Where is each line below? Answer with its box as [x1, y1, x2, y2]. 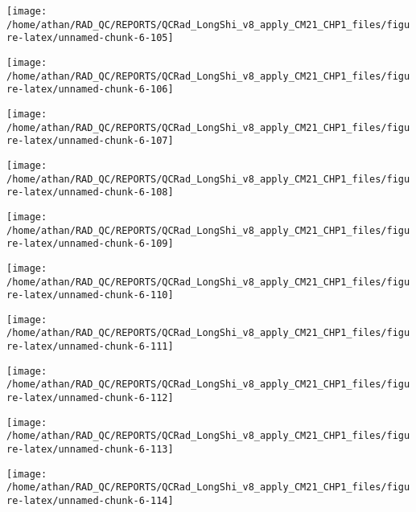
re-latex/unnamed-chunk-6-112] [6, 392, 174, 404]
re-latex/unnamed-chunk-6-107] [6, 135, 174, 147]
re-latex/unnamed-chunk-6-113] [6, 444, 174, 456]
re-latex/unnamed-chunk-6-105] [6, 32, 174, 44]
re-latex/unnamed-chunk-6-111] [6, 341, 174, 353]
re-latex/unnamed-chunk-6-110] [6, 289, 174, 301]
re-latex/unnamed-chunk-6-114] [6, 495, 174, 507]
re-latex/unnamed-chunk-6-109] [6, 238, 174, 250]
